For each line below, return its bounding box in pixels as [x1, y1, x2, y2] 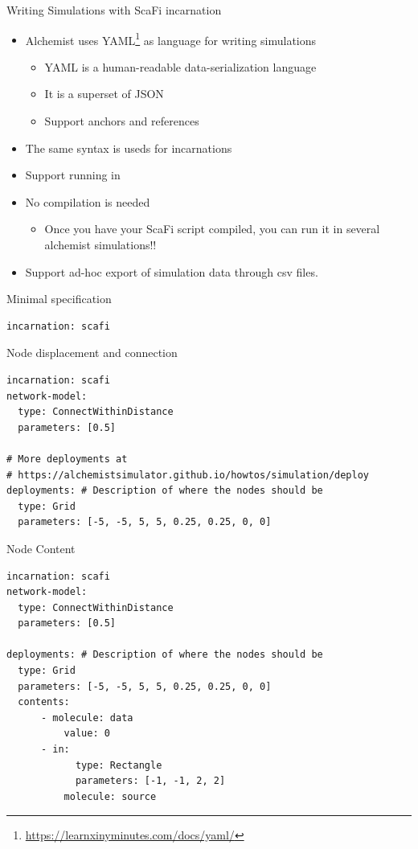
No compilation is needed [25, 193, 150, 210]
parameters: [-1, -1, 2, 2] [75, 775, 226, 787]
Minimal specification [6, 290, 112, 307]
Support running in [25, 166, 121, 183]
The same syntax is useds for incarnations [25, 139, 232, 156]
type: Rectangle [75, 759, 162, 771]
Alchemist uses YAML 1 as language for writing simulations [25, 29, 317, 48]
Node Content [6, 539, 76, 556]
